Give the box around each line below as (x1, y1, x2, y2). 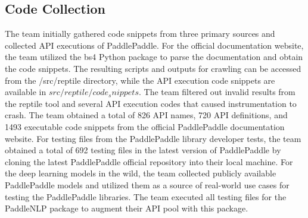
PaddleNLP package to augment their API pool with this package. (5, 202, 248, 214)
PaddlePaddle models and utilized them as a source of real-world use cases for (5, 178, 290, 191)
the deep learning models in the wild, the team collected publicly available (5, 167, 276, 179)
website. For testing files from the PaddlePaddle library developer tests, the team (5, 132, 301, 144)
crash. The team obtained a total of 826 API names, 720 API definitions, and (5, 109, 288, 121)
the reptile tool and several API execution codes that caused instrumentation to (5, 97, 297, 109)
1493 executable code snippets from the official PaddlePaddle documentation (5, 120, 285, 132)
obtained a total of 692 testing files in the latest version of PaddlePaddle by (5, 144, 281, 156)
